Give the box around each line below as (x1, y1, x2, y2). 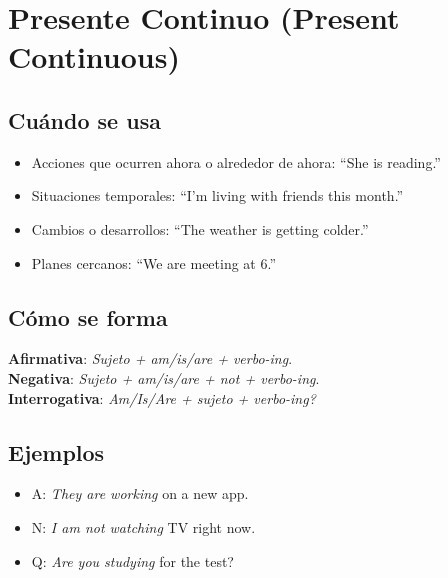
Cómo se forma (8, 301, 168, 332)
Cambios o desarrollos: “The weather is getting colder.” (31, 218, 369, 239)
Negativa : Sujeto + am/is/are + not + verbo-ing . (8, 367, 320, 388)
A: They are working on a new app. (31, 483, 249, 504)
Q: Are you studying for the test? (31, 550, 234, 571)
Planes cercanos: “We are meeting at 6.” (31, 252, 277, 273)
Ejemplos (8, 436, 105, 467)
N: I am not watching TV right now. (31, 516, 256, 537)
